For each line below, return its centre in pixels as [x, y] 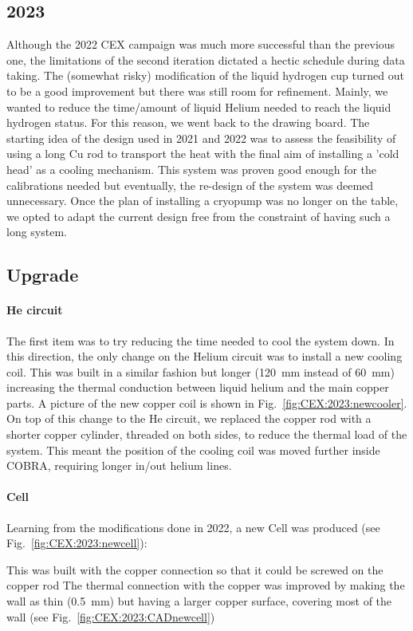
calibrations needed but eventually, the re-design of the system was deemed [190, 185]
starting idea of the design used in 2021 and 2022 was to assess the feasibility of [201, 138]
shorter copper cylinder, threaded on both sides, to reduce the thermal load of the [207, 434]
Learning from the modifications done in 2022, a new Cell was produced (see [193, 527]
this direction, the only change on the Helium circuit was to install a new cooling [205, 356]
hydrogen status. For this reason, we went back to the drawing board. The [188, 122]
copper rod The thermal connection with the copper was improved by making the [206, 585]
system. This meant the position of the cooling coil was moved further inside [193, 450]
